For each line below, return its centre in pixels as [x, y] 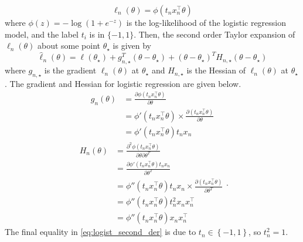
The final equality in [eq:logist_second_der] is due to [101, 232]
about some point [69, 46]
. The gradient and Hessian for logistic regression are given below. [123, 83]
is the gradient [70, 70]
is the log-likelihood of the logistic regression [206, 22]
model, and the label [42, 34]
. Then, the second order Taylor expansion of [215, 34]
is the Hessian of [216, 70]
